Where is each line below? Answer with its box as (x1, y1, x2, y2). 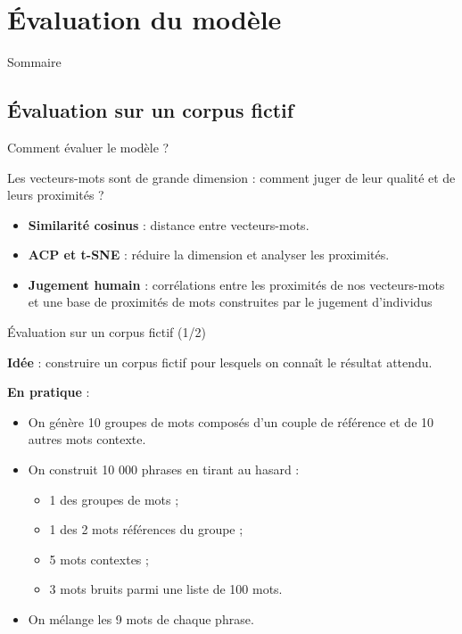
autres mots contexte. (28, 430, 146, 449)
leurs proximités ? (7, 185, 104, 204)
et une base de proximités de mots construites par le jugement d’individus (28, 292, 433, 311)
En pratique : (7, 383, 90, 401)
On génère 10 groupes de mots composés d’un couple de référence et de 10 (28, 412, 434, 431)
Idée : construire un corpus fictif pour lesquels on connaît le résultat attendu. (7, 352, 433, 371)
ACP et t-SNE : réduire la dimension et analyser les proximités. (28, 245, 390, 264)
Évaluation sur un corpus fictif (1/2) (7, 323, 206, 342)
